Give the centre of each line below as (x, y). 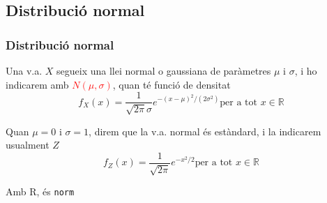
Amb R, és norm (40, 191)
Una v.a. (24, 70)
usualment (28, 145)
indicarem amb (37, 84)
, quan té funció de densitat (172, 84)
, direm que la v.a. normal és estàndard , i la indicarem (205, 131)
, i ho (306, 70)
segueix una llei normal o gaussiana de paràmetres (164, 70)
